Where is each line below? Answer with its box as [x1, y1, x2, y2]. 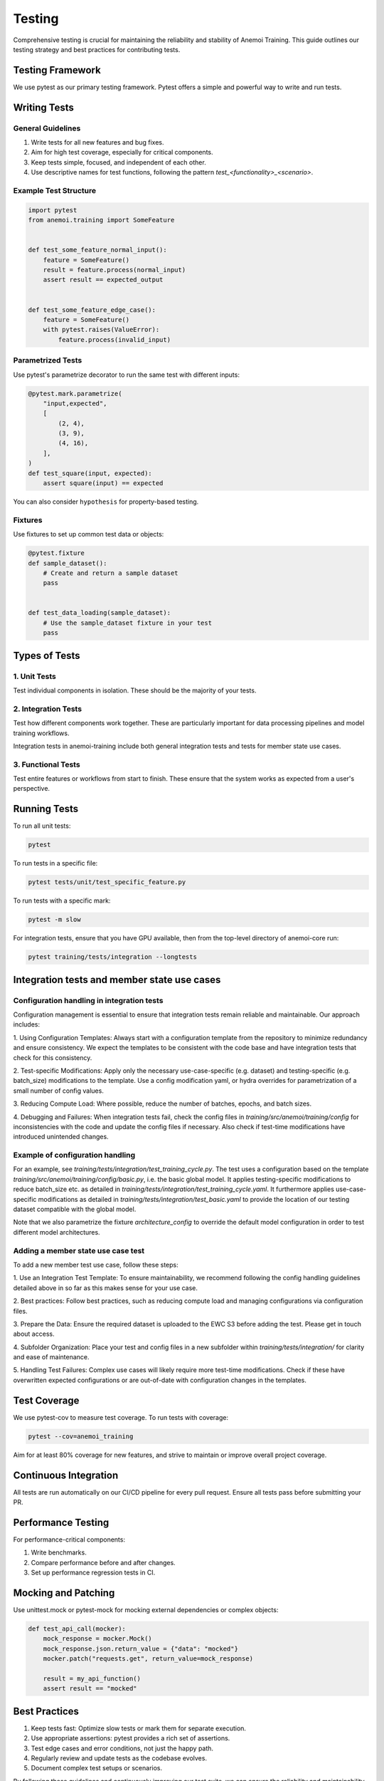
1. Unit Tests [13, 671, 56, 681]
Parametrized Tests [13, 355, 82, 365]
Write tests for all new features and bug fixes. [31, 138, 164, 146]
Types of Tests [13, 649, 80, 662]
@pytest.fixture [28, 549, 85, 557]
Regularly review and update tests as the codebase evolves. [31, 1754, 208, 1762]
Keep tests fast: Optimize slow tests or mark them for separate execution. [31, 1724, 247, 1733]
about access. [13, 1329, 55, 1339]
